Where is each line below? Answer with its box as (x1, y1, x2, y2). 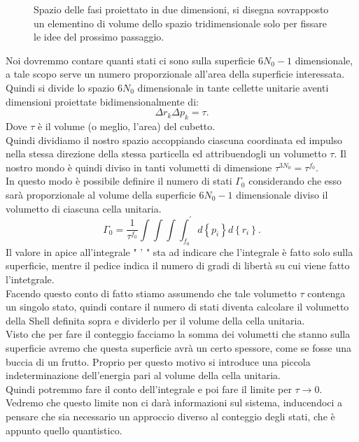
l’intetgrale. (6, 272, 55, 286)
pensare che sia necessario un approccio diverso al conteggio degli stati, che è (6, 408, 335, 423)
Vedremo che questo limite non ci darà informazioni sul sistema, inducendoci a (6, 395, 343, 410)
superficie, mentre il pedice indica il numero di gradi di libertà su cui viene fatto (6, 258, 350, 273)
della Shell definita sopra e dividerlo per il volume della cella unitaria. (6, 313, 305, 327)
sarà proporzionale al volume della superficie (6, 187, 196, 201)
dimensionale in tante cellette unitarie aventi (137, 80, 329, 94)
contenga (307, 285, 346, 300)
